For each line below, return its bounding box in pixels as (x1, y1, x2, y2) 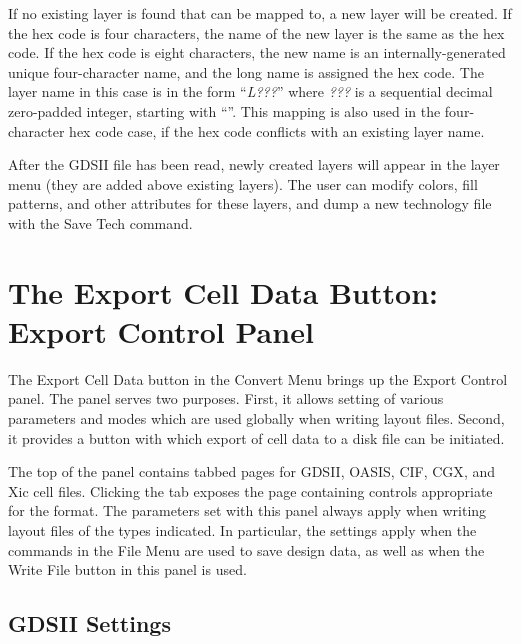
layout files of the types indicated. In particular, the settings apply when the (8, 520, 477, 540)
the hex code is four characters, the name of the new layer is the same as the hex (8, 22, 505, 43)
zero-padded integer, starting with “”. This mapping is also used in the (8, 100, 441, 121)
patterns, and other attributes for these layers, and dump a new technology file (8, 193, 492, 214)
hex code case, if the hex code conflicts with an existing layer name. (69, 120, 485, 141)
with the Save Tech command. (8, 212, 193, 233)
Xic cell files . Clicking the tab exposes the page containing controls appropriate (8, 480, 493, 501)
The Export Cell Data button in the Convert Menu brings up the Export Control (8, 368, 508, 389)
